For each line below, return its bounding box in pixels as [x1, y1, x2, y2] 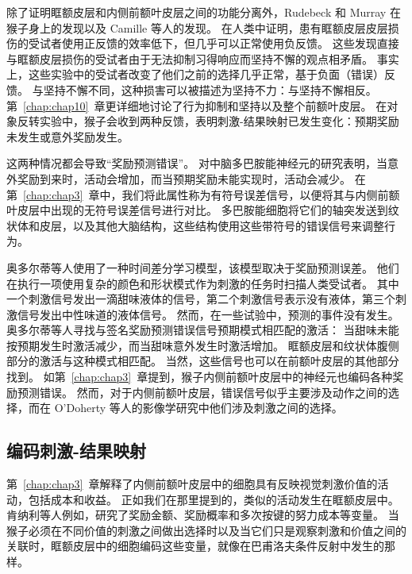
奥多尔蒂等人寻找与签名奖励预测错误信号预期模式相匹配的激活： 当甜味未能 [6, 322, 399, 338]
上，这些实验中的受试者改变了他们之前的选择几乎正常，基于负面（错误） [6, 66, 384, 83]
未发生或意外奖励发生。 [6, 128, 129, 144]
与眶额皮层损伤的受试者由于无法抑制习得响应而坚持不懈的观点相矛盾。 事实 [6, 50, 399, 67]
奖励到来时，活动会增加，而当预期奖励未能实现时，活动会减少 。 [17, 170, 351, 187]
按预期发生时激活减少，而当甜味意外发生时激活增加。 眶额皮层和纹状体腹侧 [6, 337, 399, 353]
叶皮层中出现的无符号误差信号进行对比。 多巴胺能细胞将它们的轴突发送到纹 [6, 202, 399, 218]
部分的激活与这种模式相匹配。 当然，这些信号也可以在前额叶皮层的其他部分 [6, 352, 399, 369]
